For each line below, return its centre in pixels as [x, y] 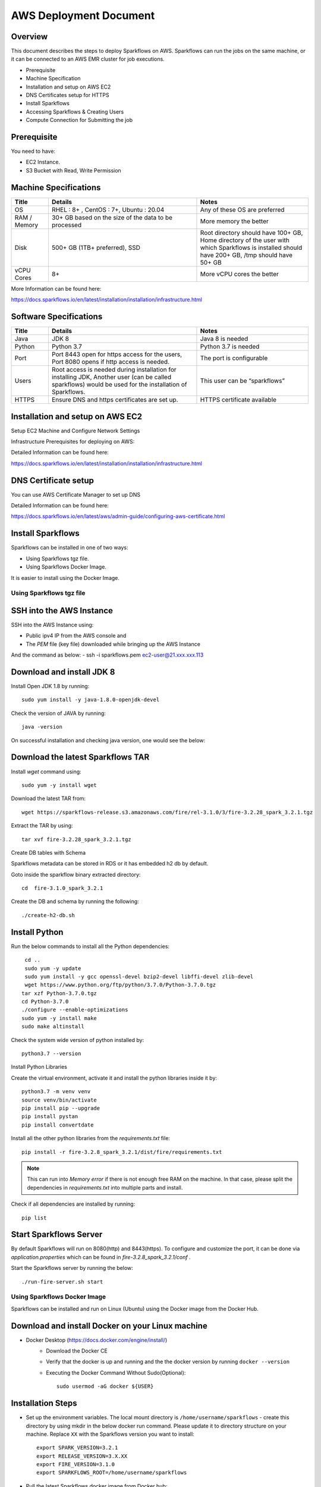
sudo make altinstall [53, 1027]
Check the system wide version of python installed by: [78, 1040]
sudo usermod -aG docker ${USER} [105, 1386]
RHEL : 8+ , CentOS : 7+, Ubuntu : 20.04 [108, 209]
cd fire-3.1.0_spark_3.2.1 [62, 888]
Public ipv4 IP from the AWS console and [76, 636]
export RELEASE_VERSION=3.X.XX [82, 1456]
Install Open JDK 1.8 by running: [50, 686]
